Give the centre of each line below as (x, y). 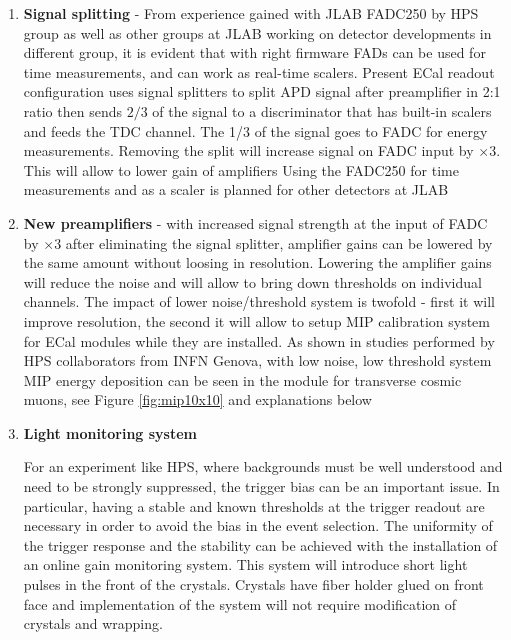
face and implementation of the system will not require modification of (240, 603)
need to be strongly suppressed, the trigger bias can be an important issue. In (261, 486)
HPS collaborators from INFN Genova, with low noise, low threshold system (257, 360)
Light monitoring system (110, 432)
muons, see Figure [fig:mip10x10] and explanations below (197, 399)
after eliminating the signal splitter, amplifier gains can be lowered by (279, 242)
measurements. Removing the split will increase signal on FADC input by (248, 150)
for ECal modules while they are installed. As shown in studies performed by (259, 340)
